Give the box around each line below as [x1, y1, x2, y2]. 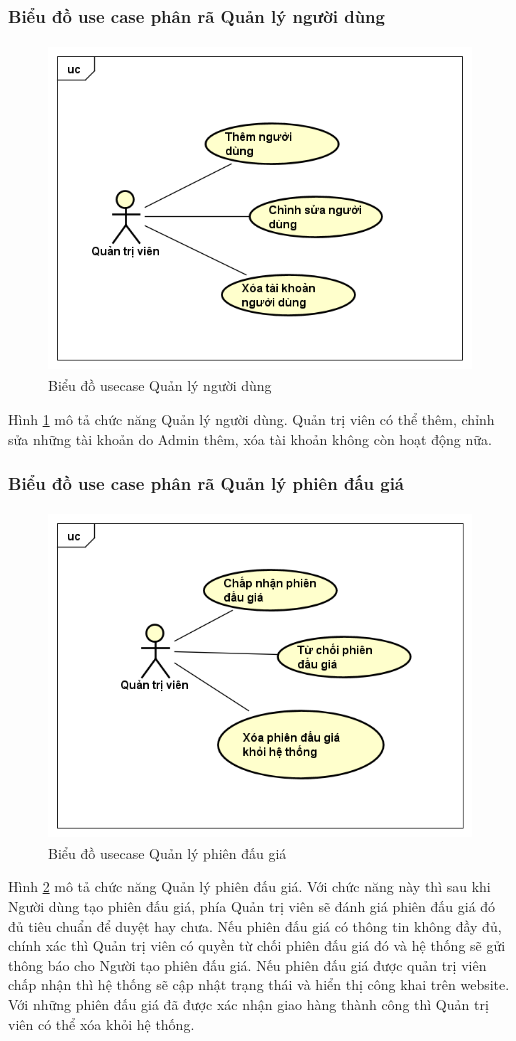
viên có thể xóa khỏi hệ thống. [8, 1013, 195, 1034]
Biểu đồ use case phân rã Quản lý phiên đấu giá [8, 471, 405, 496]
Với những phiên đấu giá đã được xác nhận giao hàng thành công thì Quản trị [8, 993, 489, 1014]
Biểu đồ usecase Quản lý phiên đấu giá [48, 842, 287, 863]
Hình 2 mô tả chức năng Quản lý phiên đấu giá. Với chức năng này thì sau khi [8, 876, 491, 897]
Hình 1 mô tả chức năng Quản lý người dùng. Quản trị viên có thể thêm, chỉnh [8, 409, 495, 430]
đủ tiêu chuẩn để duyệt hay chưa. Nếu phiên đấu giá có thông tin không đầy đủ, [8, 915, 502, 936]
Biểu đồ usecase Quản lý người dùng [48, 375, 272, 396]
